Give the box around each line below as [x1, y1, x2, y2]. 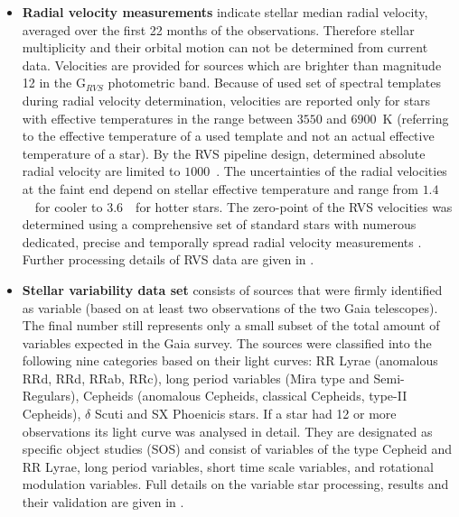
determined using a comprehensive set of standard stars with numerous [22, 215, 417, 234]
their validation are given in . [22, 493, 184, 512]
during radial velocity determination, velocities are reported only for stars [22, 90, 431, 109]
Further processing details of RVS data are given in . [22, 250, 314, 269]
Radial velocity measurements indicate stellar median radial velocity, [22, 3, 428, 21]
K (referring [382, 108, 449, 127]
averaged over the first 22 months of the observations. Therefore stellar [22, 20, 415, 39]
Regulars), [22, 386, 80, 405]
